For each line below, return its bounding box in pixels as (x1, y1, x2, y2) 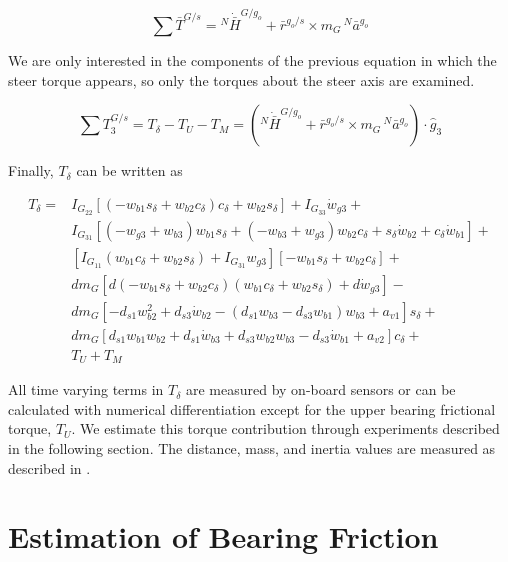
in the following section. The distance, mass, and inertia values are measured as (8, 438, 496, 459)
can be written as (76, 160, 183, 181)
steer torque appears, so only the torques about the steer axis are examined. (8, 69, 475, 90)
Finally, (8, 160, 54, 181)
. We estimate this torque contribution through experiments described (71, 418, 500, 439)
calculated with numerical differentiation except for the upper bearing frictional (8, 398, 496, 419)
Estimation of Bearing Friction (8, 516, 439, 557)
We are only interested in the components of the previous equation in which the (8, 49, 497, 70)
